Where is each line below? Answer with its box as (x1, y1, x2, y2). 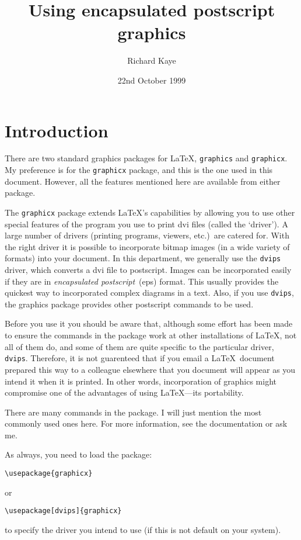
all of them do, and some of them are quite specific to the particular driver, (5, 340, 274, 352)
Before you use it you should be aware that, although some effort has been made (5, 317, 293, 330)
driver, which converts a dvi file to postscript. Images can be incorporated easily (5, 264, 292, 276)
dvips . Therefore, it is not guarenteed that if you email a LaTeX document (5, 352, 275, 364)
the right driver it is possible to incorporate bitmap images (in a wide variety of (5, 240, 290, 252)
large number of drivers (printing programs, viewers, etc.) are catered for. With (5, 229, 289, 241)
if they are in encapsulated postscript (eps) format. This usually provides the (5, 275, 279, 287)
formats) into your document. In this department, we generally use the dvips (5, 252, 281, 264)
